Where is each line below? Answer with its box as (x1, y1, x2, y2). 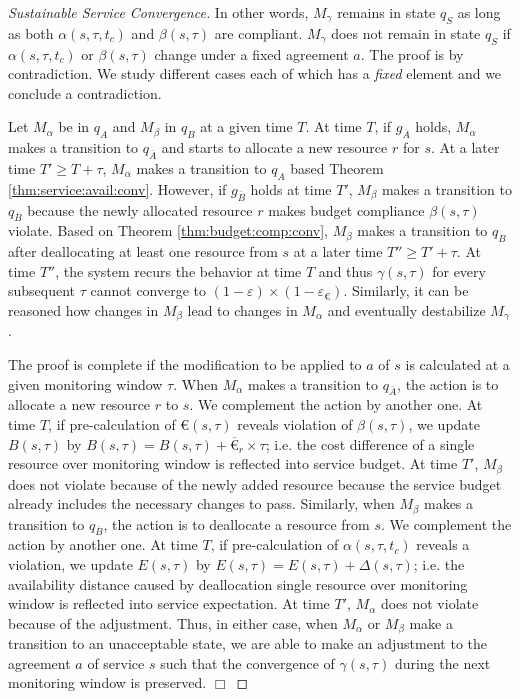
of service (87, 652, 145, 673)
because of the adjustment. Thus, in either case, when (8, 612, 338, 633)
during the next (394, 652, 491, 673)
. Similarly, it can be (343, 280, 469, 301)
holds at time (250, 178, 332, 199)
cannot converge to (90, 280, 207, 301)
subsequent (8, 280, 76, 301)
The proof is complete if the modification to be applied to (8, 353, 362, 374)
